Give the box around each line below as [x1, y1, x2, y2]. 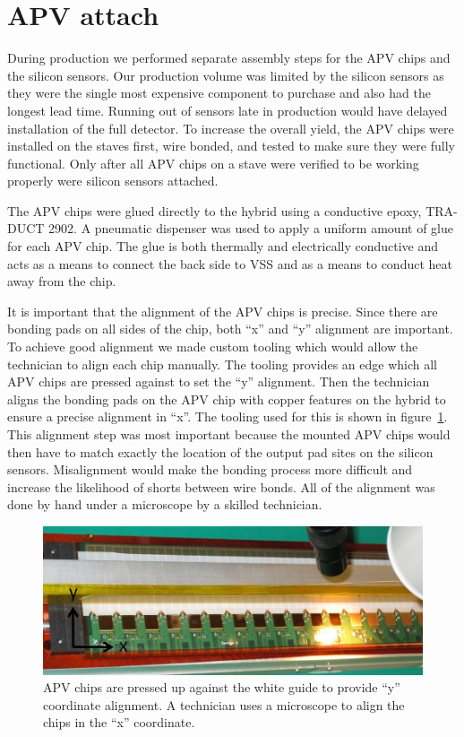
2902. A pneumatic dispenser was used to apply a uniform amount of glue [48, 219, 453, 238]
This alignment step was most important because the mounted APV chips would [7, 425, 451, 443]
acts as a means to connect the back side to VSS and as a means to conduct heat [7, 254, 452, 273]
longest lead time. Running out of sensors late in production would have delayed [7, 100, 448, 119]
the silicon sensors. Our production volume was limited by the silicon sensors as [7, 65, 444, 84]
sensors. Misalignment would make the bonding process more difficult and [7, 460, 413, 479]
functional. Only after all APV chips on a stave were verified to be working [7, 153, 419, 172]
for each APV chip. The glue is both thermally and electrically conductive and [7, 237, 439, 256]
